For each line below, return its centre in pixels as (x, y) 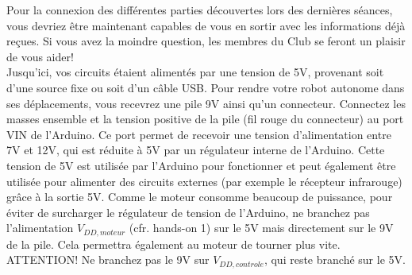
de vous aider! (40, 56)
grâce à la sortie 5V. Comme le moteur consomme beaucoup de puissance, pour (200, 197)
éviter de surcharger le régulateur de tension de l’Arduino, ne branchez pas (188, 212)
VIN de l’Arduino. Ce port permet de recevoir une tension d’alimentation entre (199, 134)
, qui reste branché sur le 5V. (335, 260)
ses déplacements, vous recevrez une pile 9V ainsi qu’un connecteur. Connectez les (206, 103)
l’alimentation (40, 228)
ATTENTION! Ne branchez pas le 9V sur (108, 260)
